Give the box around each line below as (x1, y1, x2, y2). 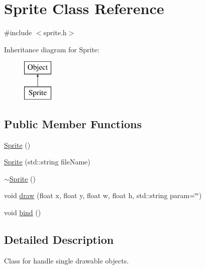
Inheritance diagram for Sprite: (4, 44, 99, 54)
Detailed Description (4, 232, 114, 247)
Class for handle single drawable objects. (4, 255, 129, 265)
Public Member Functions (4, 116, 142, 131)
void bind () (4, 207, 41, 218)
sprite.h (43, 27, 67, 38)
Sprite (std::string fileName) (4, 156, 90, 167)
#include (4, 27, 32, 38)
